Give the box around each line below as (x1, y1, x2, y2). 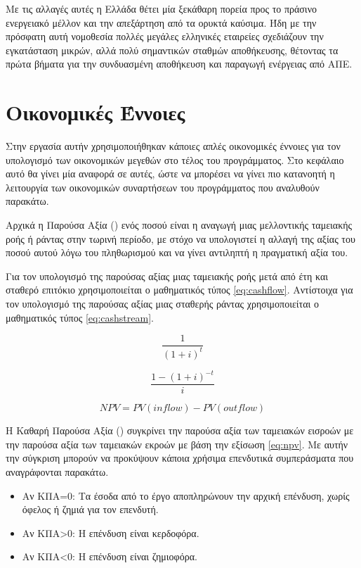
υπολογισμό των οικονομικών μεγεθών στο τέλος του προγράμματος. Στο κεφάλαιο (6, 152, 344, 167)
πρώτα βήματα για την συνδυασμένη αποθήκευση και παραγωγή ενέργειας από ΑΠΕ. (6, 56, 353, 71)
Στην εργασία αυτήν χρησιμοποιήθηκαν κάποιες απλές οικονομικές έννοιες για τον (6, 139, 341, 153)
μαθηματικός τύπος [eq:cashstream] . (6, 310, 154, 324)
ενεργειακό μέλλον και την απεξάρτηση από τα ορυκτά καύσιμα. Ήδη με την (6, 15, 317, 30)
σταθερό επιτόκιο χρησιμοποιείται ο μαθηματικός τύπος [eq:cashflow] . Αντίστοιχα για (6, 282, 353, 297)
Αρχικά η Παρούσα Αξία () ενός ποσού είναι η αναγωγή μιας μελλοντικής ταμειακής (6, 217, 353, 232)
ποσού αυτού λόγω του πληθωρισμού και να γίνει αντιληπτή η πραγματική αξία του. (6, 245, 348, 260)
